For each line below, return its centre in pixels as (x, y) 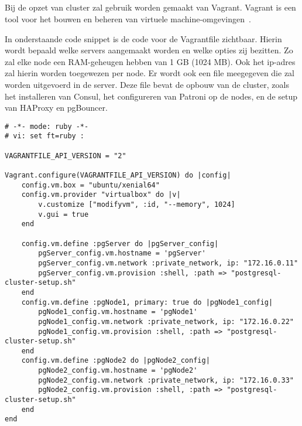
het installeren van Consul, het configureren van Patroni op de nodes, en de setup (151, 96)
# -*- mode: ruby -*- (47, 126)
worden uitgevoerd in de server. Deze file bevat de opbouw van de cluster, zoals (147, 84)
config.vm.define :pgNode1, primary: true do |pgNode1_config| (147, 302)
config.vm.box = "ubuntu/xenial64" (90, 185)
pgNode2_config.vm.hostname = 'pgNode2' (118, 371)
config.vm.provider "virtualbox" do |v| (101, 195)
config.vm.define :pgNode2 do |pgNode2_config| (116, 361)
